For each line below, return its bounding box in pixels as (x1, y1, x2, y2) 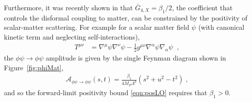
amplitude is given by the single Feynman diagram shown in (46, 52, 226, 62)
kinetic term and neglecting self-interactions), (4, 31, 140, 41)
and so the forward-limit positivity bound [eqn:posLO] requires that (4, 87, 207, 97)
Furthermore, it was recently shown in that (4, 2, 133, 12)
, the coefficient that (172, 2, 233, 12)
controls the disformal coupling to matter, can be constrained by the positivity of (4, 12, 248, 22)
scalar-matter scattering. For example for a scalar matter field (4, 22, 189, 32)
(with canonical (198, 22, 245, 32)
